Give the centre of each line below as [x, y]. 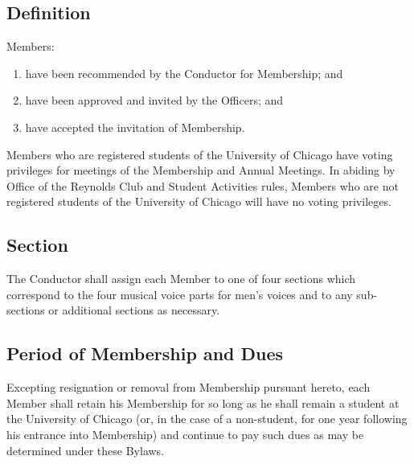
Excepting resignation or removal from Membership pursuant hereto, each [189, 387]
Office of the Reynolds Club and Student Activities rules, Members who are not [203, 185]
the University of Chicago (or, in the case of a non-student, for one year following [207, 419]
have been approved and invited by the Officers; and [154, 100]
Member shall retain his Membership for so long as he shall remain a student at [203, 402]
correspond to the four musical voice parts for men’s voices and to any [180, 294]
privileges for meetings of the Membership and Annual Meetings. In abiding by [201, 170]
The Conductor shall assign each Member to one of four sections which [181, 279]
